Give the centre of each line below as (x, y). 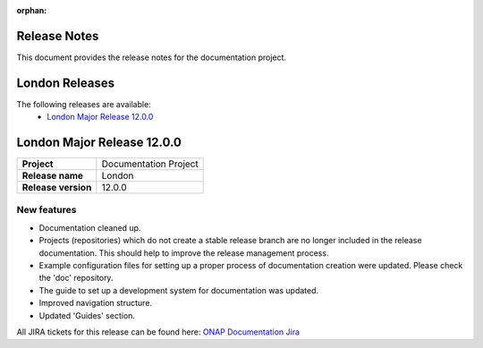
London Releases (66, 83)
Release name (53, 176)
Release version (57, 188)
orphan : (32, 10)
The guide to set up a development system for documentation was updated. (179, 290)
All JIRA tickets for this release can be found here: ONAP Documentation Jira (158, 332)
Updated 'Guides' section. (87, 315)
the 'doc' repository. (76, 278)
